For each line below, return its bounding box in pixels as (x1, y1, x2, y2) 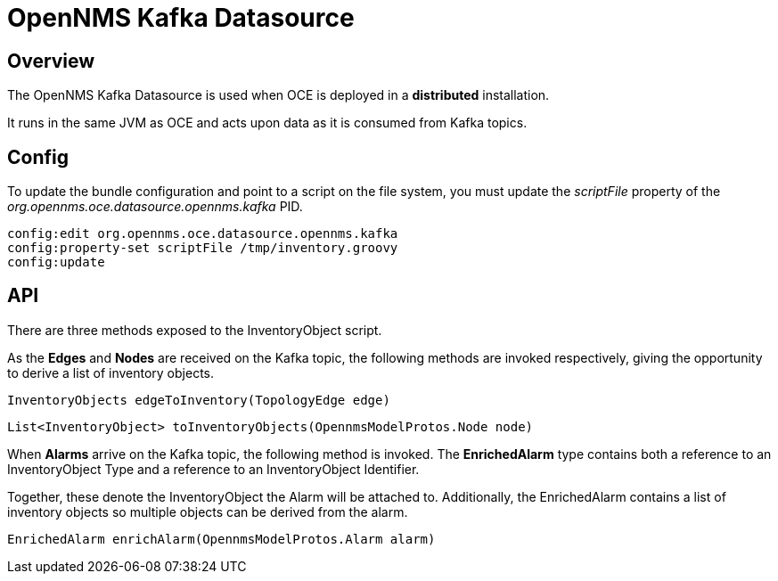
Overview (7, 49, 95, 72)
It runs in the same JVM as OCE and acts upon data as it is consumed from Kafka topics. (7, 115, 528, 131)
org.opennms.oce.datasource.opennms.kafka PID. (7, 199, 303, 215)
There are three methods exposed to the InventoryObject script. (7, 322, 382, 338)
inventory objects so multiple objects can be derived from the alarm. (7, 503, 408, 520)
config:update (7, 255, 105, 270)
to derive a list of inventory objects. (7, 364, 215, 381)
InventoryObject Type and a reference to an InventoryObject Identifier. (7, 461, 420, 477)
